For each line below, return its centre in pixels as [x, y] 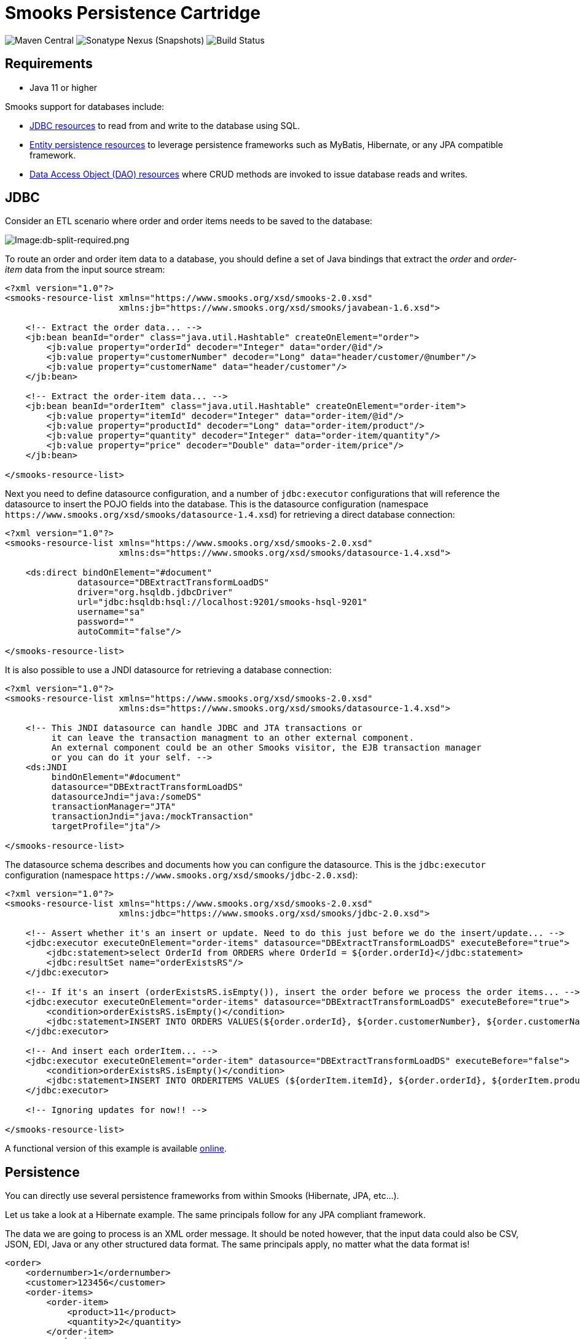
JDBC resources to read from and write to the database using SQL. [165, 125]
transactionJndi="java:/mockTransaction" [152, 817]
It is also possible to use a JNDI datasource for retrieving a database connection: [168, 670]
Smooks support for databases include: [85, 106]
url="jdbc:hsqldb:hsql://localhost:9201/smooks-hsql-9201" [223, 602]
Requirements [49, 64]
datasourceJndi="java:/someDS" [127, 797]
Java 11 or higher [64, 87]
